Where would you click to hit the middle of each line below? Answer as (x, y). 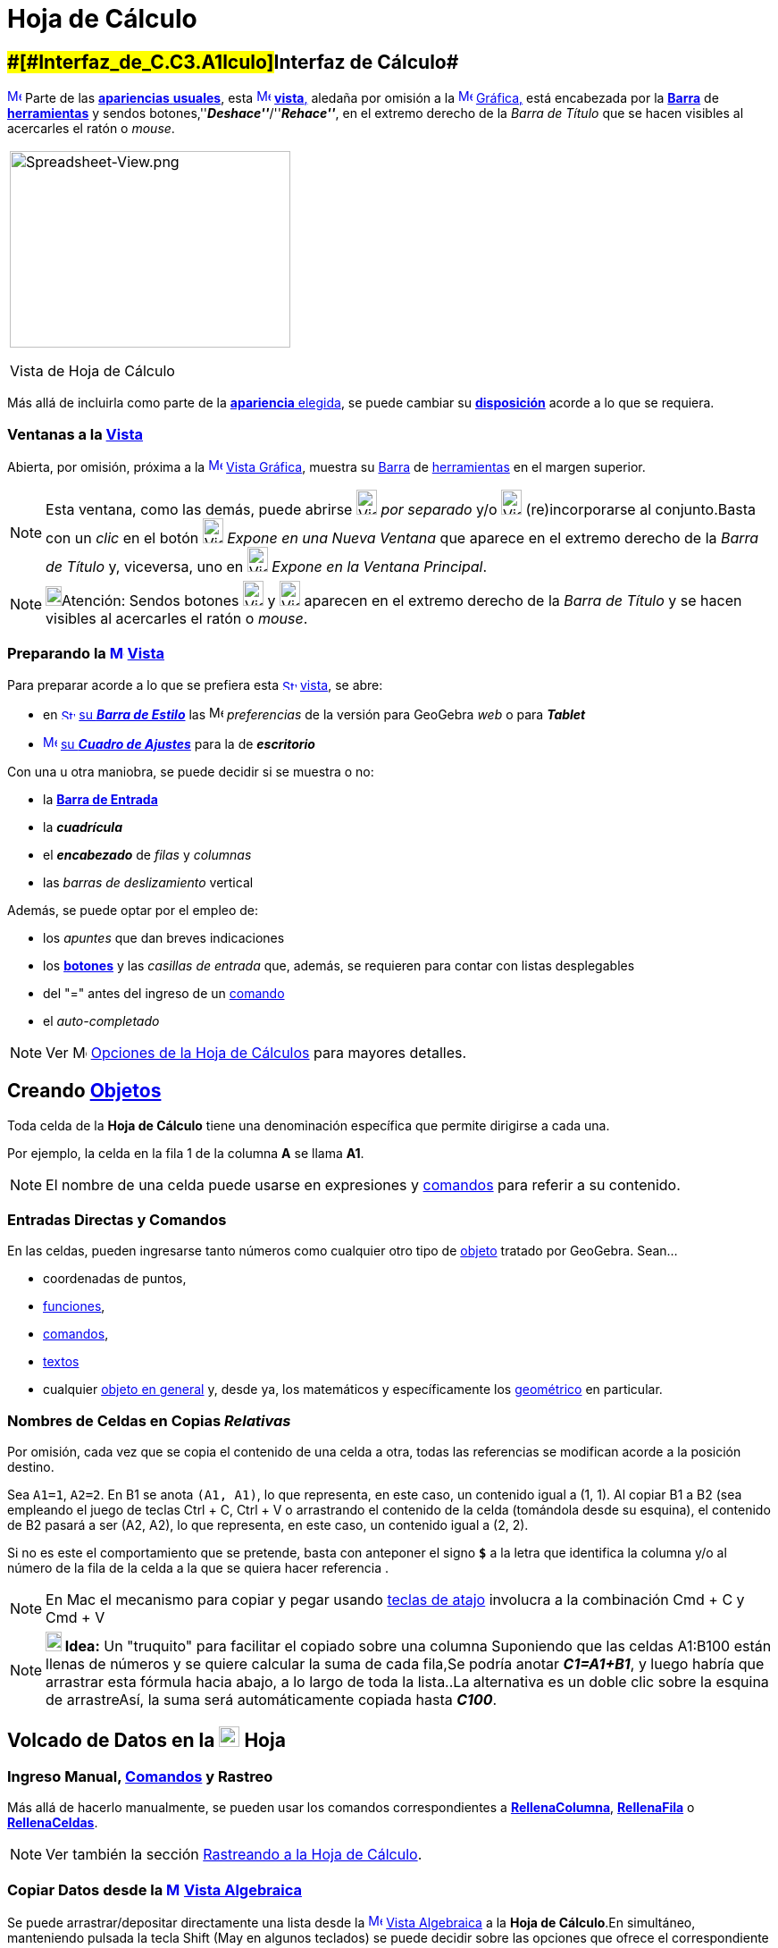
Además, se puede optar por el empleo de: (133, 910)
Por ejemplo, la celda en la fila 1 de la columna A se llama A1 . (186, 1153)
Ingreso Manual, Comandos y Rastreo (140, 1776)
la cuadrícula (83, 827)
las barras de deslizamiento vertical (148, 882)
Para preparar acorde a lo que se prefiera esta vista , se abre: (195, 684)
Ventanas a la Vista (75, 434)
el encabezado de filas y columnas (147, 854)
